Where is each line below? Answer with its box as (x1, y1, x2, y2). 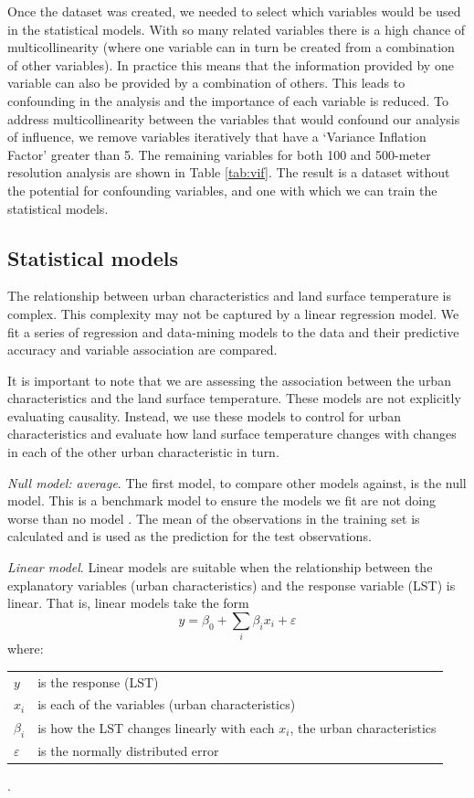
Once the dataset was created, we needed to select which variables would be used (7, 2, 461, 20)
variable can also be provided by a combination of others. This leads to (7, 73, 406, 92)
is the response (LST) (37, 672, 159, 691)
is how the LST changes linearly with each (37, 718, 275, 737)
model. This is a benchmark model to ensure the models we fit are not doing (7, 491, 436, 510)
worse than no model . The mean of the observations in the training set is (7, 508, 420, 527)
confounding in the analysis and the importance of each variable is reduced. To (7, 90, 448, 110)
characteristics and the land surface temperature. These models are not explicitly (7, 388, 461, 408)
